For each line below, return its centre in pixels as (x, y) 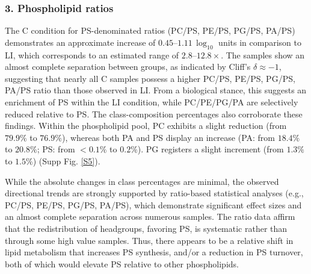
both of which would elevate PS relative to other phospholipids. (122, 263)
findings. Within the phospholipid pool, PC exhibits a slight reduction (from (146, 126)
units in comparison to (260, 42)
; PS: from (56, 149)
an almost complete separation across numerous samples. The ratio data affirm (150, 216)
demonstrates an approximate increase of (80, 42)
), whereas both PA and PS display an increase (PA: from (168, 137)
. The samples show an (263, 54)
